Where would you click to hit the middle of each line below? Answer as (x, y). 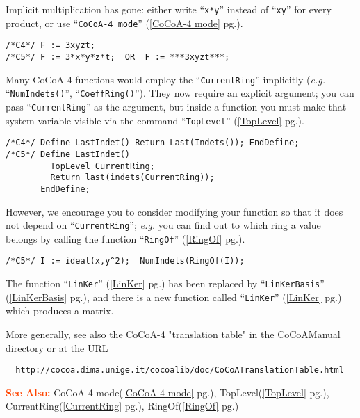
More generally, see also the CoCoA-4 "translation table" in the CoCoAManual (173, 334)
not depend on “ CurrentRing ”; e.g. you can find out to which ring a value (163, 225)
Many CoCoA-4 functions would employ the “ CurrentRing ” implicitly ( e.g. (166, 79)
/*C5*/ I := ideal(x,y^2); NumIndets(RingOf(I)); (125, 261)
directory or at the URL (57, 347)
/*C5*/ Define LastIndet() (68, 154)
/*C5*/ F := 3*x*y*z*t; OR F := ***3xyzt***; (118, 57)
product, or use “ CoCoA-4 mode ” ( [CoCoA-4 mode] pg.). (124, 23)
